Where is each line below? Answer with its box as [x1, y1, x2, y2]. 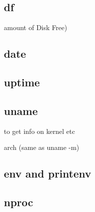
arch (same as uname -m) [4, 142, 79, 152]
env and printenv [4, 166, 91, 181]
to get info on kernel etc [4, 126, 75, 136]
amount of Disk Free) [4, 22, 67, 33]
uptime [4, 74, 40, 89]
